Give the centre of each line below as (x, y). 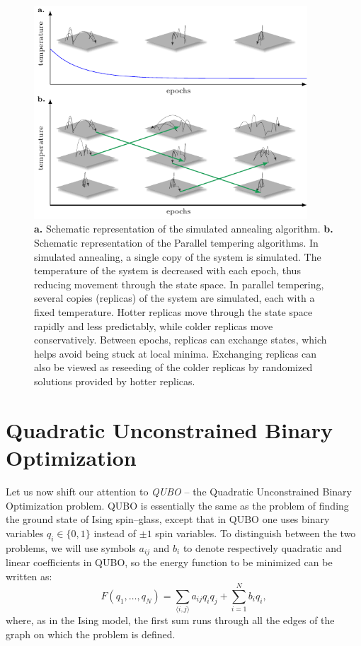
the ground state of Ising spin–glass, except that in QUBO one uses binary (168, 519)
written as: (29, 576)
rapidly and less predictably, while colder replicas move (154, 325)
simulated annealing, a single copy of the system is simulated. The (178, 256)
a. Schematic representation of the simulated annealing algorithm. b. (184, 229)
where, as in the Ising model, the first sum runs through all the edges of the (170, 620)
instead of (115, 533)
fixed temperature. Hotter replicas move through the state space (173, 312)
